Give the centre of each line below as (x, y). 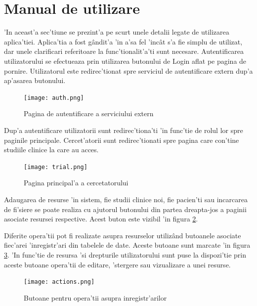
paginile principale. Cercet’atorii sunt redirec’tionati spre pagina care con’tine (122, 140)
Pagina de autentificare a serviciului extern (89, 113)
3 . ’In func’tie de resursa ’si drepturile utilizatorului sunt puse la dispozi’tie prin (125, 254)
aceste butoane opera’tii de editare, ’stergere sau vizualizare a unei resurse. (117, 264)
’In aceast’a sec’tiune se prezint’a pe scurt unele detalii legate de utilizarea (117, 32)
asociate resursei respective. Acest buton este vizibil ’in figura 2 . (101, 219)
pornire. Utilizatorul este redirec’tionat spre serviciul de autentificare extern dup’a (128, 70)
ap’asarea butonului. (35, 80)
